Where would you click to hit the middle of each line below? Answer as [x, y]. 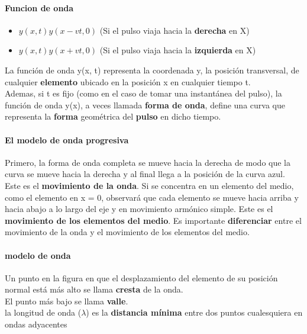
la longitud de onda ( [43, 312]
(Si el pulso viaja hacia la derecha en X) [174, 30]
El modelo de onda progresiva [67, 139]
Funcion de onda [39, 7]
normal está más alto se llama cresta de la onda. [94, 289]
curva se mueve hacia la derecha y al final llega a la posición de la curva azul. [145, 174]
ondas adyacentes [36, 324]
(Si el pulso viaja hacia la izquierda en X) [178, 50]
